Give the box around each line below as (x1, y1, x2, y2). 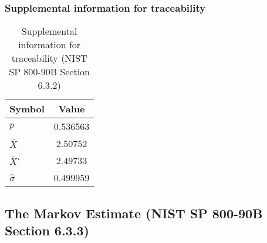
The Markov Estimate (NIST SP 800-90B (5, 204, 263, 222)
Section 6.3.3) (5, 221, 89, 239)
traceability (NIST (11, 51, 87, 65)
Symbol (9, 102, 45, 116)
